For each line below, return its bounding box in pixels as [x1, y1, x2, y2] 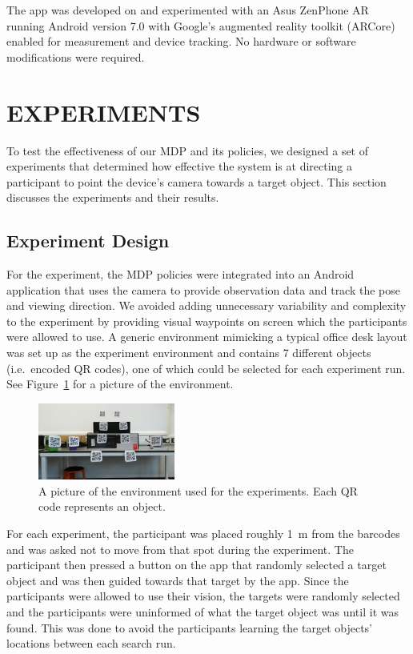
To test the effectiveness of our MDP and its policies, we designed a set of [6, 142, 369, 158]
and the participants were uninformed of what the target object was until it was [6, 603, 399, 620]
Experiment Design [6, 228, 170, 253]
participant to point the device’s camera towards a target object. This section [6, 173, 387, 190]
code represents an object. [38, 498, 166, 515]
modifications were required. [6, 48, 145, 65]
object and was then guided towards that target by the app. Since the [6, 572, 349, 588]
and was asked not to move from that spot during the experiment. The [6, 540, 354, 557]
